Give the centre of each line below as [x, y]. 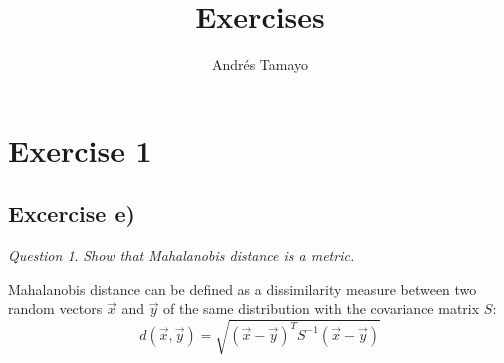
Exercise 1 [80, 149]
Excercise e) [71, 213]
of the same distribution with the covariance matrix [321, 308]
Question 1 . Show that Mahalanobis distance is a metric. [181, 255]
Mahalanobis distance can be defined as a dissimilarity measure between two [242, 288]
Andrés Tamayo [260, 64]
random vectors [55, 308]
